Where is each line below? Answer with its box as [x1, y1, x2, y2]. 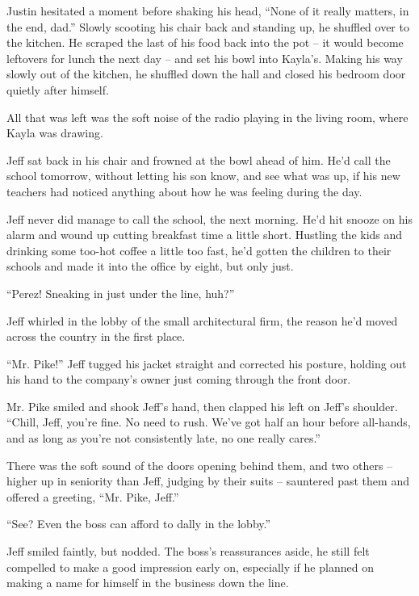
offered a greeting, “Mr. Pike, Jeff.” [6, 488, 179, 505]
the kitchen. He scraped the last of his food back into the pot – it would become [6, 34, 404, 51]
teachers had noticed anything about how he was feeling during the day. [6, 183, 362, 199]
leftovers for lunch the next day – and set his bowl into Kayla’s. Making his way [6, 49, 403, 66]
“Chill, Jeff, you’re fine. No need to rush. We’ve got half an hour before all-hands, [6, 413, 411, 430]
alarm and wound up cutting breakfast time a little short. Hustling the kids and [6, 226, 403, 243]
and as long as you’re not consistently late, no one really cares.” [6, 430, 321, 447]
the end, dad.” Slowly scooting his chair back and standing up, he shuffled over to [6, 18, 409, 35]
